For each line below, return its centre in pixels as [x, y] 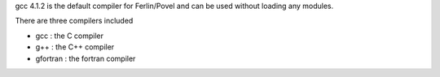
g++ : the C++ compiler [75, 47]
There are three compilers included [74, 21]
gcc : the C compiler [70, 36]
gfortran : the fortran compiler [86, 58]
